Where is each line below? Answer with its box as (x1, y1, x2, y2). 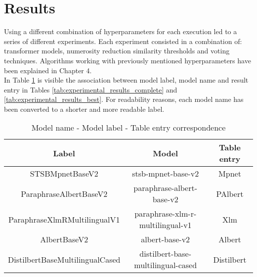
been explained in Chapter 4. (4, 65, 92, 75)
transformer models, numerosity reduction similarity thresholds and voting (4, 46, 230, 56)
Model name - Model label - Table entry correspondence (31, 122, 226, 134)
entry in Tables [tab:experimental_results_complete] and (4, 84, 177, 94)
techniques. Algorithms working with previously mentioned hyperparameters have (4, 55, 251, 65)
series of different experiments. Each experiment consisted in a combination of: (4, 36, 242, 46)
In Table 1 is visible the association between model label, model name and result (4, 75, 249, 85)
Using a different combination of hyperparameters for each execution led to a (4, 26, 237, 37)
